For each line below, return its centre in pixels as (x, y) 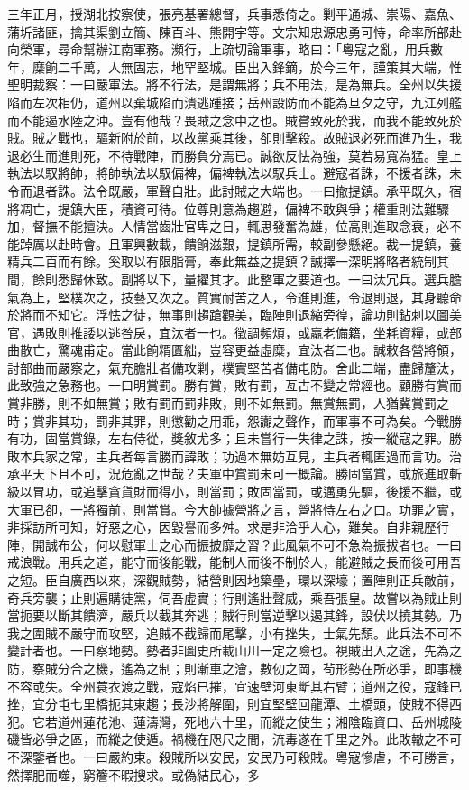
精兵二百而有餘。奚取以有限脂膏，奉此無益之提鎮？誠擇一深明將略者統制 (222, 261)
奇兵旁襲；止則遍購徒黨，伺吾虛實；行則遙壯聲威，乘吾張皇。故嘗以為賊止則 (234, 597)
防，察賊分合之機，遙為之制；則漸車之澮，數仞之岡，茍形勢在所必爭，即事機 (234, 668)
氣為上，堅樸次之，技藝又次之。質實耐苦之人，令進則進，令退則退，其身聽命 (234, 297)
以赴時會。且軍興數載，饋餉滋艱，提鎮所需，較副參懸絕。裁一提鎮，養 (253, 243)
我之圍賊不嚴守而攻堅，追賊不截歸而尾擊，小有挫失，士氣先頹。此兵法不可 (228, 632)
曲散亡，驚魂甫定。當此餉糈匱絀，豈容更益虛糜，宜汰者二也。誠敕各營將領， (234, 350)
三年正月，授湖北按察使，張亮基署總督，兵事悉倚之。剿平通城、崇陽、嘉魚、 (234, 14)
